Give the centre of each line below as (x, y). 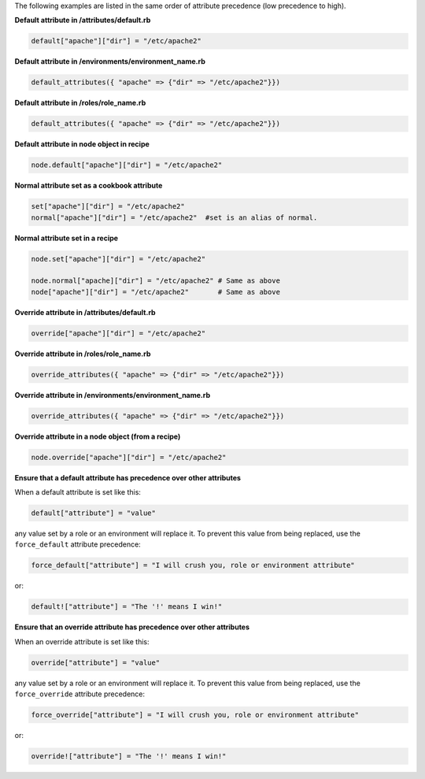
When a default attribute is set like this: (78, 492)
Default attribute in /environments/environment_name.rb (110, 61)
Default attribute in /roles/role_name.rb (80, 103)
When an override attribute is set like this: (82, 641)
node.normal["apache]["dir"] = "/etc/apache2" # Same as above (156, 281)
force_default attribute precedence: (78, 544)
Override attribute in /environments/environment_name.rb (113, 395)
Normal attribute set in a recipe (66, 238)
